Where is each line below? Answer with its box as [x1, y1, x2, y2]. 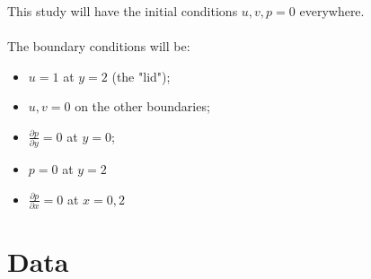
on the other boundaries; [75, 97, 210, 116]
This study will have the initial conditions [7, 2, 238, 20]
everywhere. [299, 2, 365, 20]
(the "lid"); [111, 66, 171, 85]
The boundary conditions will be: [7, 37, 190, 56]
